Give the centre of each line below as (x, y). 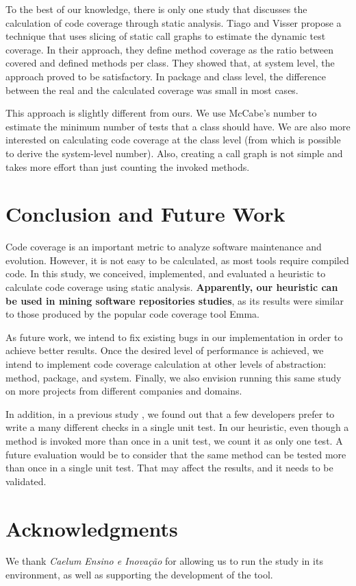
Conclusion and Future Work (145, 214)
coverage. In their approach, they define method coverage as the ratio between (169, 49)
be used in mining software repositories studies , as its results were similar (175, 300)
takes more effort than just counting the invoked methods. (128, 166)
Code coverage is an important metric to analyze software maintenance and (164, 247)
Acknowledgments (92, 528)
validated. (26, 481)
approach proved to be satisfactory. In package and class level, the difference (166, 76)
